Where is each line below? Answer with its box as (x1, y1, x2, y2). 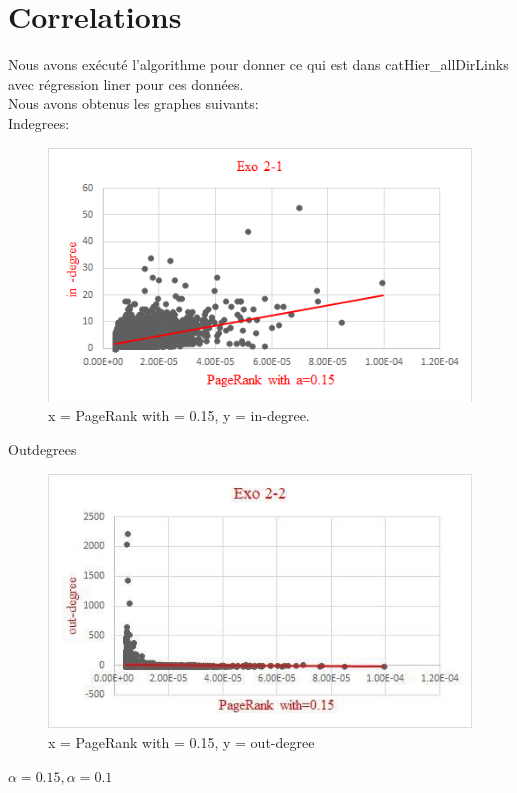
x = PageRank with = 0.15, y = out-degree (48, 732, 315, 753)
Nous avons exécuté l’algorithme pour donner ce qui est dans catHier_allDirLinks (8, 54, 509, 75)
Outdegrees (8, 439, 77, 460)
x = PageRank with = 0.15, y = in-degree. (48, 405, 310, 426)
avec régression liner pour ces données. (8, 73, 244, 94)
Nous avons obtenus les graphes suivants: (8, 93, 259, 114)
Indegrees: (8, 112, 70, 133)
